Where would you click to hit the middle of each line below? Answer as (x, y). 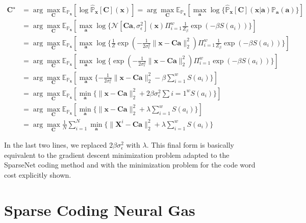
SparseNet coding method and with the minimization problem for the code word (130, 165)
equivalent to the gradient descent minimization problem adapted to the (117, 155)
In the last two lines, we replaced (56, 145)
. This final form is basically (190, 145)
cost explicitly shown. (38, 174)
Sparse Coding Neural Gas (100, 210)
